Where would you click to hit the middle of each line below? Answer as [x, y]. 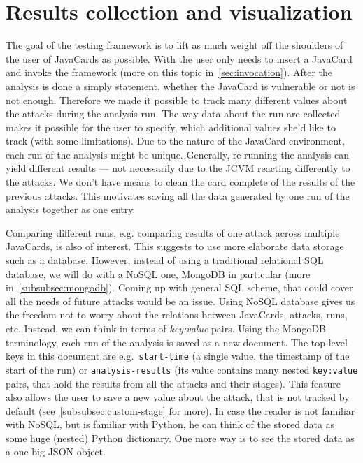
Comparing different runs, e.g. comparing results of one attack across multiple [173, 232]
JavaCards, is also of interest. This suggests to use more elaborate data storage [175, 246]
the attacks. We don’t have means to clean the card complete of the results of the [180, 182]
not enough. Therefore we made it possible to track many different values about [177, 100]
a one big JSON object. [56, 451]
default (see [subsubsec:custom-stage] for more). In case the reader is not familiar [180, 410]
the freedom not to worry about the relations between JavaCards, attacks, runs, [177, 315]
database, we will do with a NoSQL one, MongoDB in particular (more [158, 273]
